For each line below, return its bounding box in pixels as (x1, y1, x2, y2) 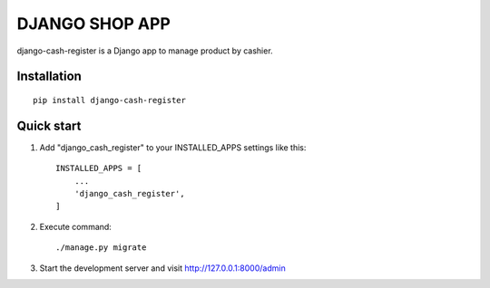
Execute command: (39, 221, 113, 232)
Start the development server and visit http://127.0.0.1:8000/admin (39, 263, 286, 274)
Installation (16, 69, 82, 84)
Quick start (16, 118, 82, 133)
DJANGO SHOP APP (16, 14, 171, 34)
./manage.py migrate (55, 243, 147, 253)
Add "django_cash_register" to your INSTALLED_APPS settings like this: (39, 141, 307, 153)
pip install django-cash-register (33, 95, 186, 105)
